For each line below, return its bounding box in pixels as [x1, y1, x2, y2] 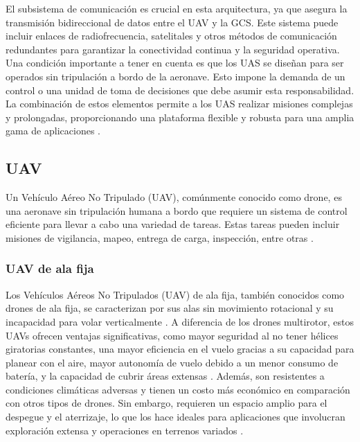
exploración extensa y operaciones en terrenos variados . [6, 423, 244, 437]
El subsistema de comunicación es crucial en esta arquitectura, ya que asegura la [6, 1, 348, 15]
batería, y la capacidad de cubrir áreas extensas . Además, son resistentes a [6, 369, 325, 383]
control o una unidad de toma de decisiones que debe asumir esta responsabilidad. [6, 82, 354, 97]
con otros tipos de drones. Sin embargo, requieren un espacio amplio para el [6, 396, 327, 410]
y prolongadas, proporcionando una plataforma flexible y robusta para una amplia [6, 109, 354, 124]
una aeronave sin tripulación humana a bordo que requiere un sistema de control [6, 203, 348, 218]
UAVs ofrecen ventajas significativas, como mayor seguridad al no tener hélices [6, 328, 339, 342]
